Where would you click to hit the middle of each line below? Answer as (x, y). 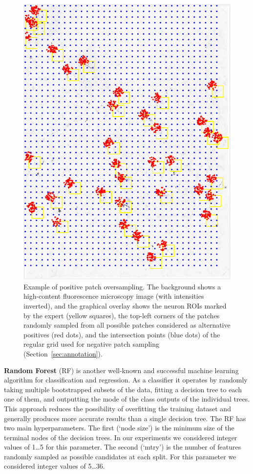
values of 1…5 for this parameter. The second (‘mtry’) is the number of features (123, 447)
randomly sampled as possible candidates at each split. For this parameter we (120, 456)
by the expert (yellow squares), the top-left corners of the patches (122, 315)
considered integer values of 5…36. (54, 466)
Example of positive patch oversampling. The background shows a (122, 286)
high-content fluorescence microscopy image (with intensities (114, 296)
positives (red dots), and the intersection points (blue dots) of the (122, 334)
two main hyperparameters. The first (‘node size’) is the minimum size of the (119, 428)
